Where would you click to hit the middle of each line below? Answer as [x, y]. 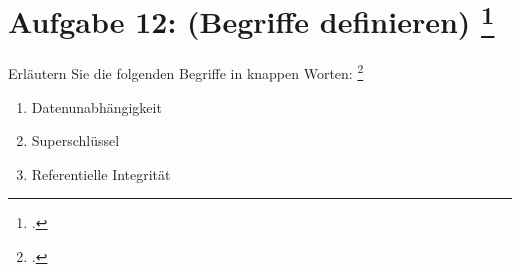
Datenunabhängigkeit [96, 106]
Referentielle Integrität [101, 173]
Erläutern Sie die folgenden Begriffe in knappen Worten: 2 [186, 72]
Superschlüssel [75, 140]
